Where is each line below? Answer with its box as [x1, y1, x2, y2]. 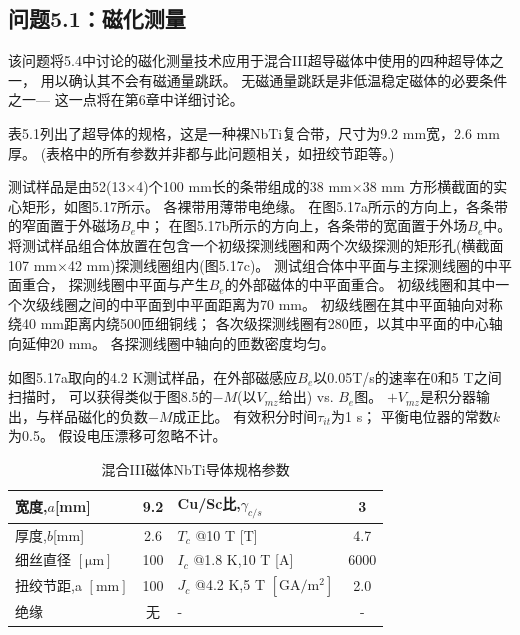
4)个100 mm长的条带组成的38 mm [136, 176, 352, 197]
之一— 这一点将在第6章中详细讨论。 [8, 89, 244, 110]
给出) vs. [278, 386, 334, 407]
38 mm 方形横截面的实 [362, 176, 508, 197]
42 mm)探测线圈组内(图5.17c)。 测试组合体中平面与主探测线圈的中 [67, 254, 498, 275]
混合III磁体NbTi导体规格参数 [101, 458, 290, 479]
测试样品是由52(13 [8, 176, 126, 197]
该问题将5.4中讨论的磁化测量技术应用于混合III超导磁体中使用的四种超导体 [8, 50, 490, 71]
